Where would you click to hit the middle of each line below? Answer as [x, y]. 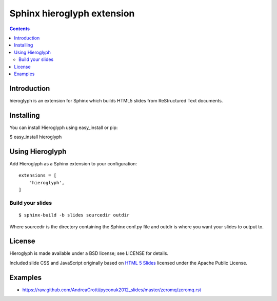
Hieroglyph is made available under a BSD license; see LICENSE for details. [89, 253]
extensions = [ [38, 176]
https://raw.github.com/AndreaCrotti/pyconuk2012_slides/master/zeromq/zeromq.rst [112, 290]
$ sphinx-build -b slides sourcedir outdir [74, 215]
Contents [20, 29]
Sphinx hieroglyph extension [72, 13]
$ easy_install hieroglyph [36, 137]
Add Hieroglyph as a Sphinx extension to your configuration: [73, 164]
